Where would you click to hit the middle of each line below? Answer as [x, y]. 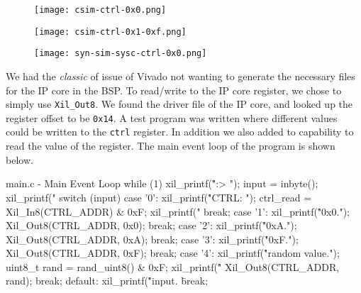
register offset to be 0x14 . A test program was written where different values [172, 117]
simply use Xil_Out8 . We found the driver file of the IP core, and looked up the [179, 104]
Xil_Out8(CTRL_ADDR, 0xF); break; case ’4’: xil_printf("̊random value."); [173, 253]
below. [20, 159]
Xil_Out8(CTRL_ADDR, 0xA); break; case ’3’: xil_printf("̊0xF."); [152, 239]
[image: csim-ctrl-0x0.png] [100, 10]
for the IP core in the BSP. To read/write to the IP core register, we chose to [174, 90]
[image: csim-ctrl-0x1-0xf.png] [110, 32]
